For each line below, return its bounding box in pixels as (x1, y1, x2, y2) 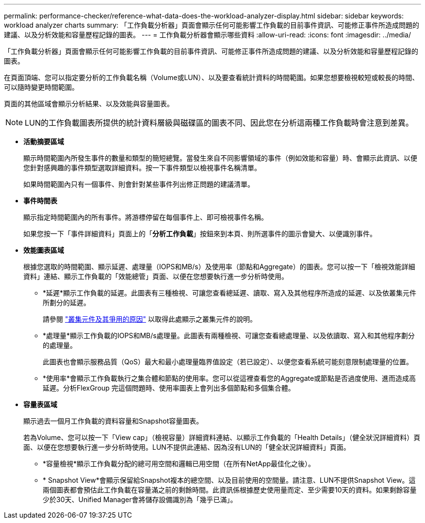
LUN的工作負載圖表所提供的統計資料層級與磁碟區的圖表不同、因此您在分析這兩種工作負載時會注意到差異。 (25, 118, 414, 128)
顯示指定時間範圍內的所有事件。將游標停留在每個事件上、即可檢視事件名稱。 (23, 213, 268, 221)
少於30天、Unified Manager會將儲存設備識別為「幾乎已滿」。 (43, 495, 237, 504)
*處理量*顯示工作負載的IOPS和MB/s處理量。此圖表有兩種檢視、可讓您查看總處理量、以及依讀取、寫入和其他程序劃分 (43, 331, 415, 340)
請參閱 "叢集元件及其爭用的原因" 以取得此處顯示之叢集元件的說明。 (43, 315, 257, 323)
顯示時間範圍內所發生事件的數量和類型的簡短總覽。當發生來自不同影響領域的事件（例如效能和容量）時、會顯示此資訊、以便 (23, 154, 417, 162)
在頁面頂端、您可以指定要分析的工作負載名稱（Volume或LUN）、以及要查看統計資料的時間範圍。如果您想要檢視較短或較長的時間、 (4, 73, 419, 82)
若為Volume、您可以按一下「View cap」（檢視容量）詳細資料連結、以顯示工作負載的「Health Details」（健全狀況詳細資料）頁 (23, 433, 421, 441)
